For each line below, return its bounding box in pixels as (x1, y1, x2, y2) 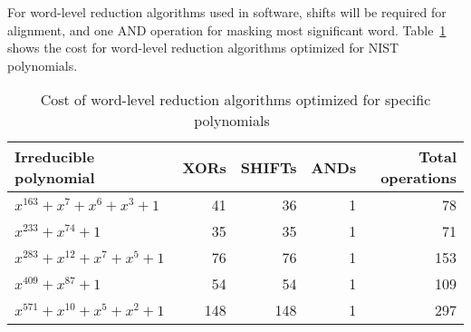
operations (380, 167, 457, 189)
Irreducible (14, 146, 95, 168)
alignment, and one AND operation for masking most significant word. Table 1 (7, 20, 447, 39)
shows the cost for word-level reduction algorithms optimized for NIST (7, 38, 399, 57)
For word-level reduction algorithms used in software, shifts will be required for (7, 3, 447, 21)
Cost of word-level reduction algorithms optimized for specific (40, 89, 431, 111)
